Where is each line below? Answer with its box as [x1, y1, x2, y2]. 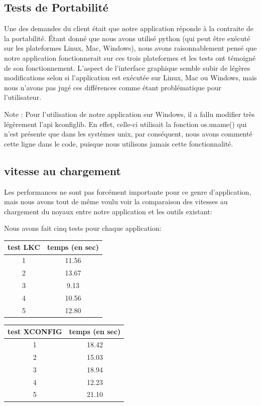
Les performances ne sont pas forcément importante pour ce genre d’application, [4, 186, 251, 197]
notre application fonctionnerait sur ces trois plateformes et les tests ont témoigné [4, 52, 256, 63]
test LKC [8, 242, 41, 252]
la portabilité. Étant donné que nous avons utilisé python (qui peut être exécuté [4, 33, 250, 43]
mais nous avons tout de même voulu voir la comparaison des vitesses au [4, 196, 228, 207]
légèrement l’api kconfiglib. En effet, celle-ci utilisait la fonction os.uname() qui [4, 118, 247, 129]
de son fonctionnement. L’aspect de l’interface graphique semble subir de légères [4, 62, 250, 73]
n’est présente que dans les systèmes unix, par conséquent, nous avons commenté [4, 128, 252, 139]
